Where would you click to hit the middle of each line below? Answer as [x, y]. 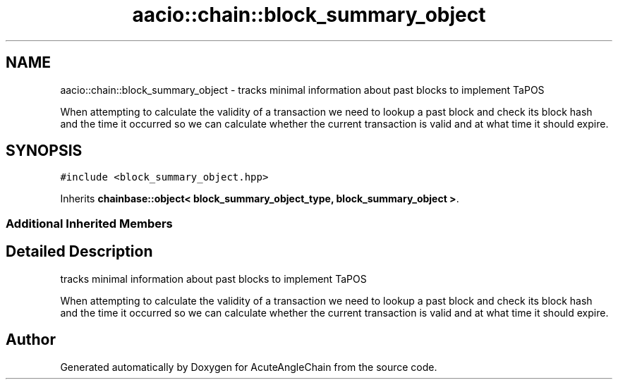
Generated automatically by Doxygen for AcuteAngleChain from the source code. [249, 367]
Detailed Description [79, 252]
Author [31, 340]
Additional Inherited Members [89, 223]
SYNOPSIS [44, 151]
